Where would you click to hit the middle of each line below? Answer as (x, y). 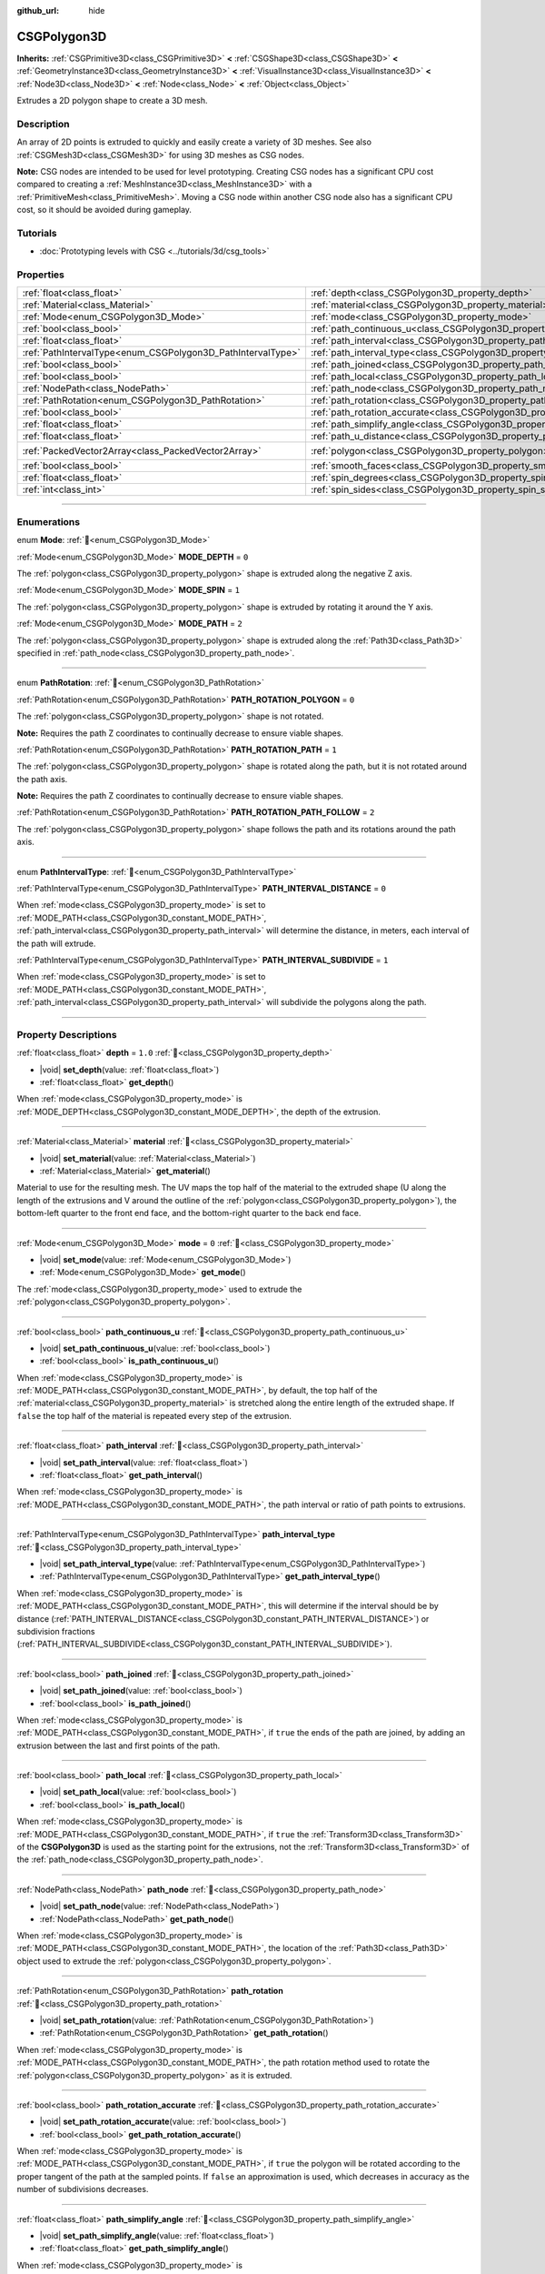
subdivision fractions (56, 1631)
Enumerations (49, 521)
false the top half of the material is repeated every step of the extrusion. (154, 1415)
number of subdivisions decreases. (83, 2189)
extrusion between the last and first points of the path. (119, 1746)
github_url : (38, 10)
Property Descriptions (67, 1034)
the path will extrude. (56, 943)
